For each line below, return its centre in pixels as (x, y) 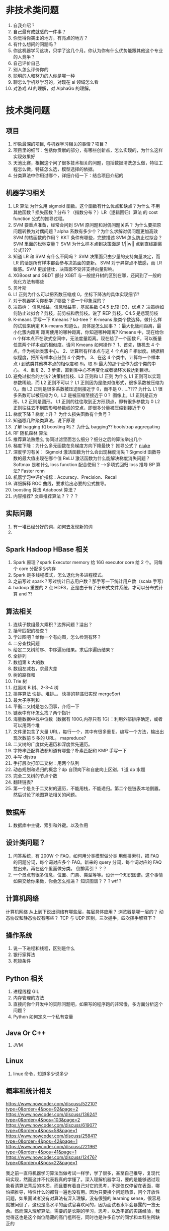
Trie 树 (20, 681)
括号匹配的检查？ (31, 631)
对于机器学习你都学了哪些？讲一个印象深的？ (59, 300)
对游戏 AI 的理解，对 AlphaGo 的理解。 (53, 88)
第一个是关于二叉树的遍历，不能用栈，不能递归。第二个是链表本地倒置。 (88, 789)
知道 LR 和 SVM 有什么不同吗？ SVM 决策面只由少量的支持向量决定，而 (87, 256)
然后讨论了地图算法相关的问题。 (46, 795)
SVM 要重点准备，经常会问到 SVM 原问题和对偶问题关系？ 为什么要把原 (87, 225)
